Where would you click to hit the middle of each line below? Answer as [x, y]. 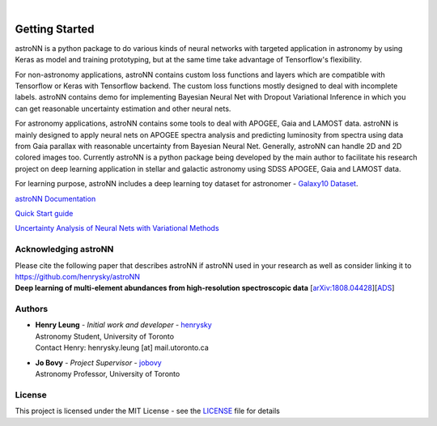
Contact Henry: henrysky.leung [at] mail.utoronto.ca [122, 347]
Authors [32, 309]
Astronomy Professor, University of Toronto [108, 374]
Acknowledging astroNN [64, 249]
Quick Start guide [44, 213]
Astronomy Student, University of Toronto [104, 336]
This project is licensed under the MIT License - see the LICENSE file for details [148, 411]
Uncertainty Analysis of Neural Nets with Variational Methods [117, 228]
